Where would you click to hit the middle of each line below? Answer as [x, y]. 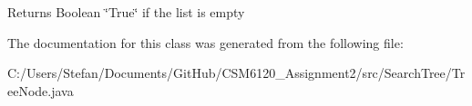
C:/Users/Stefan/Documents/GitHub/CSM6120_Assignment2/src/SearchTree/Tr [236, 73]
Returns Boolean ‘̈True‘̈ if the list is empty [126, 12]
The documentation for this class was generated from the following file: [205, 42]
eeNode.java [41, 90]
